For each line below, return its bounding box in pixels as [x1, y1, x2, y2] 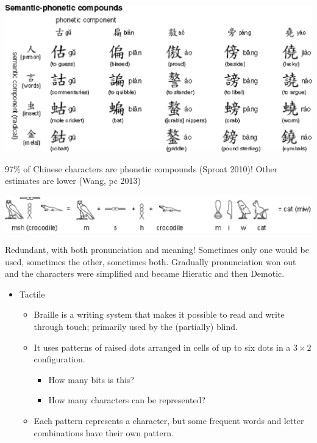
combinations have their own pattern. [34, 426, 174, 439]
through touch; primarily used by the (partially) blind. [34, 320, 238, 333]
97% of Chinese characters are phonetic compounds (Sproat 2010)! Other [5, 162, 278, 175]
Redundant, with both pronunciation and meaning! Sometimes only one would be [5, 243, 309, 256]
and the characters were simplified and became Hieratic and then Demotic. [5, 267, 285, 280]
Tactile [19, 287, 45, 300]
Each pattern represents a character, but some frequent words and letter [34, 414, 304, 427]
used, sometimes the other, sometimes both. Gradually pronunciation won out [5, 255, 296, 268]
